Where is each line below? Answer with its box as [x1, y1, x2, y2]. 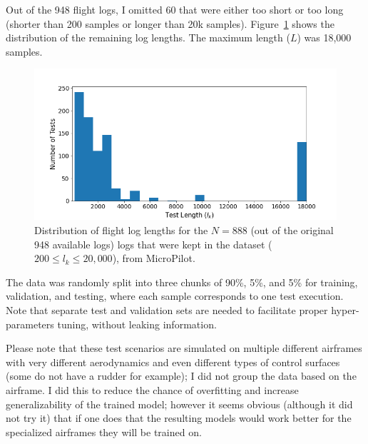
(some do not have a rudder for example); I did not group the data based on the [6, 368, 357, 383]
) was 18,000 [297, 30, 352, 45]
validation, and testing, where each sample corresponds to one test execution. [6, 288, 344, 303]
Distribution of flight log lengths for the [34, 222, 208, 237]
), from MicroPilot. [112, 251, 195, 266]
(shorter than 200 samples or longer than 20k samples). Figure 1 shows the [6, 16, 334, 31]
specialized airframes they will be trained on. [6, 424, 202, 439]
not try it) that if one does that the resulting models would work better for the [6, 410, 352, 425]
